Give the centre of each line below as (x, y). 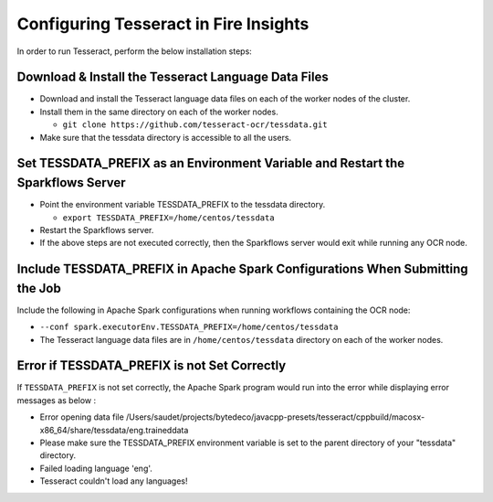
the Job (39, 288)
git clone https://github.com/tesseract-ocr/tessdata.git (195, 125)
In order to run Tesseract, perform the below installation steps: (135, 51)
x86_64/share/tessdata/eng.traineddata (114, 430)
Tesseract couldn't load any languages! (114, 481)
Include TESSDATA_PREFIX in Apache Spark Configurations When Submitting (243, 269)
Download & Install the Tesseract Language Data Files (173, 77)
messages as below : (57, 400)
